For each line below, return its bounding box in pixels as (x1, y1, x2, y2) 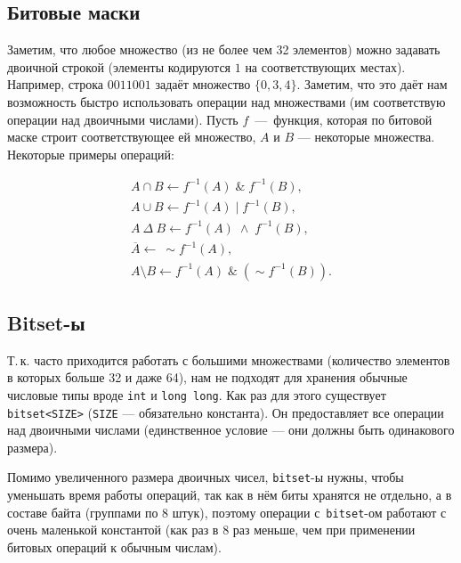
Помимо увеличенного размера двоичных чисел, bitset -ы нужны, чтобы (7, 468, 404, 486)
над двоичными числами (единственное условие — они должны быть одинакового (7, 420, 455, 439)
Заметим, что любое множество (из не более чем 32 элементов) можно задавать (7, 40, 441, 59)
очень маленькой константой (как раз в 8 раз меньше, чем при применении (7, 520, 416, 539)
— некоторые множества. (297, 127, 435, 146)
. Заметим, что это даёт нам (296, 75, 448, 94)
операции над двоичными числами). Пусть (7, 110, 239, 128)
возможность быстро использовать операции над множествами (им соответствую (7, 92, 446, 110)
